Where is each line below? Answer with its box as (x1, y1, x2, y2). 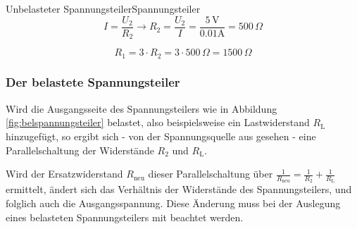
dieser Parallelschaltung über (148, 166, 273, 181)
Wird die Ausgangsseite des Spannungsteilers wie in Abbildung (6, 101, 277, 116)
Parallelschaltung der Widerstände (6, 142, 154, 157)
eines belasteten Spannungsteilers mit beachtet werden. (6, 209, 244, 224)
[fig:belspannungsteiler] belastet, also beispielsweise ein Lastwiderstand (6, 115, 310, 130)
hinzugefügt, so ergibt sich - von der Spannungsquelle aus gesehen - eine (6, 128, 316, 143)
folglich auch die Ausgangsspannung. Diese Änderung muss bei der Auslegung (6, 195, 341, 210)
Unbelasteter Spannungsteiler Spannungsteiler (6, 1, 201, 16)
